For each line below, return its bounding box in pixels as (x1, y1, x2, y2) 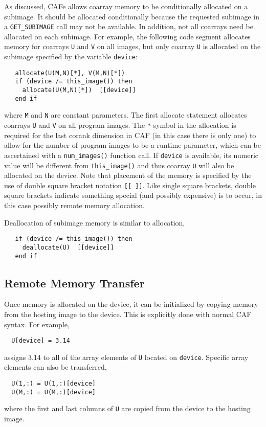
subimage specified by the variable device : (4, 51, 138, 62)
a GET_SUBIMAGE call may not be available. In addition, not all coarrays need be (4, 21, 254, 32)
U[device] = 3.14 (11, 337, 70, 345)
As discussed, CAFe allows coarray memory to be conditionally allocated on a (4, 1, 248, 11)
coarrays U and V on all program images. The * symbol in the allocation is (4, 120, 236, 130)
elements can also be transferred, (4, 362, 107, 372)
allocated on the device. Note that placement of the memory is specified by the (4, 170, 252, 181)
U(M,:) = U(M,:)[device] (11, 388, 96, 396)
